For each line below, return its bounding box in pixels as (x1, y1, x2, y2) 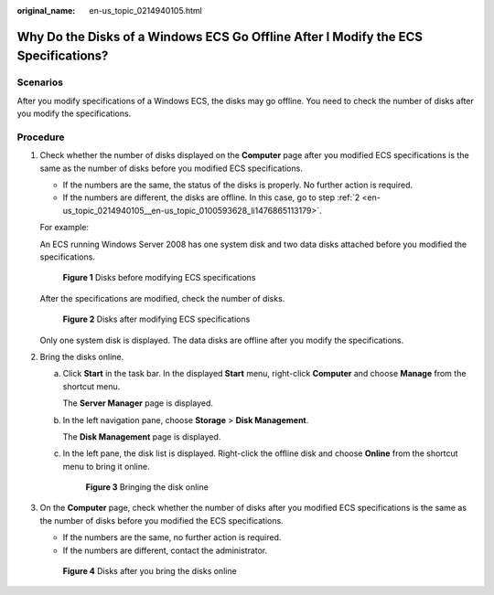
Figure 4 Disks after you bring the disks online (62, 566, 237, 577)
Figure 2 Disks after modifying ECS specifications (62, 313, 251, 324)
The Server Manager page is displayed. (62, 398, 214, 409)
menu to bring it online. (62, 461, 150, 472)
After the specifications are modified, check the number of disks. (39, 292, 285, 303)
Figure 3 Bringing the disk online (85, 482, 209, 493)
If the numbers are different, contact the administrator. (62, 545, 268, 556)
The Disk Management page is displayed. (62, 430, 221, 442)
